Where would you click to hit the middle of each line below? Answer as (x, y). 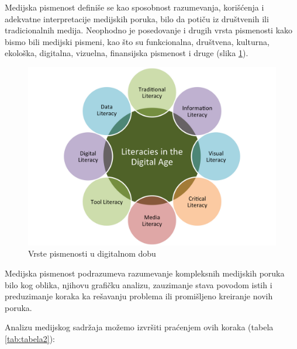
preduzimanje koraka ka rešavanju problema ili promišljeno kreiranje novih (139, 296)
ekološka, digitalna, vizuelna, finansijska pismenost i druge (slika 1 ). (127, 53)
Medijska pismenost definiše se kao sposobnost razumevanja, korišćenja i (134, 7)
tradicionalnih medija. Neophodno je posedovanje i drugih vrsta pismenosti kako (149, 30)
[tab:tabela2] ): (30, 338)
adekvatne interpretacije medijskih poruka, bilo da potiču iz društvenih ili (137, 18)
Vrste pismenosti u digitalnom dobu (92, 253)
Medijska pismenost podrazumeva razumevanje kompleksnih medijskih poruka (145, 273)
